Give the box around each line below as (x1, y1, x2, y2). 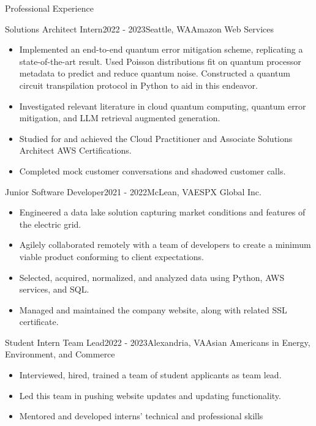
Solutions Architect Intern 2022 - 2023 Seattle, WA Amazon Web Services (5, 22, 274, 35)
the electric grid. (19, 217, 81, 230)
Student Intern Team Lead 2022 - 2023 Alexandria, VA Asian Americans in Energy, (5, 335, 310, 348)
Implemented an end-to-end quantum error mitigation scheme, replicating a (19, 43, 303, 56)
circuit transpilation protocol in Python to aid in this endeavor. (19, 78, 258, 91)
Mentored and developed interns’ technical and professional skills (19, 409, 263, 422)
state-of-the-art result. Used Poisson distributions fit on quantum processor (19, 54, 301, 67)
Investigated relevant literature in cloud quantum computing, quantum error (19, 99, 306, 112)
